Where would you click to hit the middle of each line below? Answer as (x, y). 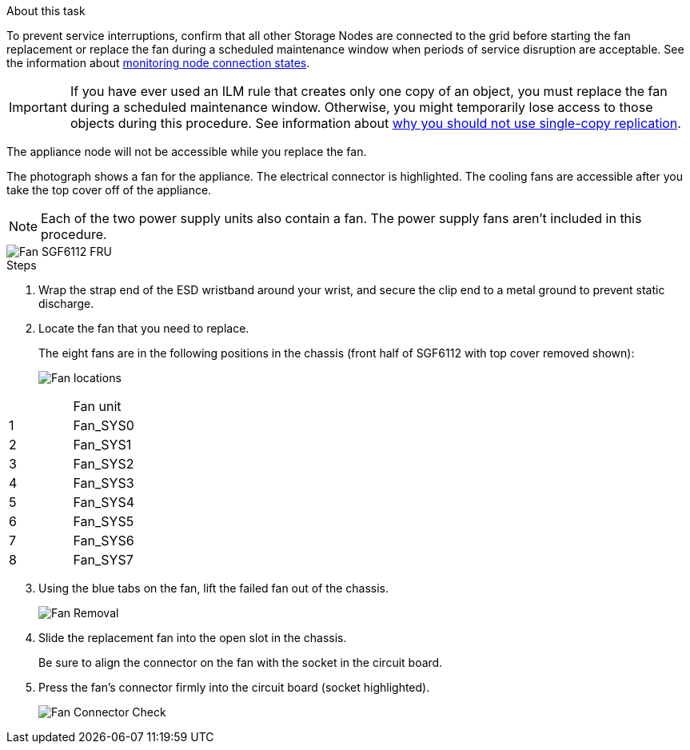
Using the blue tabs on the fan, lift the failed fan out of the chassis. (213, 588)
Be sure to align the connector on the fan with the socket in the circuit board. (241, 662)
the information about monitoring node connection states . (158, 63)
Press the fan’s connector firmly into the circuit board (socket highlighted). (234, 687)
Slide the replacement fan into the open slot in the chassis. (193, 638)
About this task (46, 11)
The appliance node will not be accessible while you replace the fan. (187, 152)
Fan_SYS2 (104, 464)
